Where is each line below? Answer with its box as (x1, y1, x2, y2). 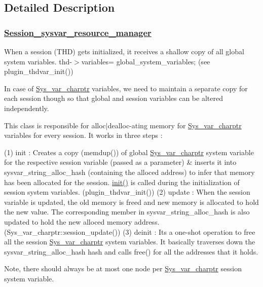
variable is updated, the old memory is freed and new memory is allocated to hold (4, 196, 259, 207)
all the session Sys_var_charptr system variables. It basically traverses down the (4, 236, 255, 247)
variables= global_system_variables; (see (81, 56, 210, 66)
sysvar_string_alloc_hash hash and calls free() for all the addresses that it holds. (4, 246, 258, 257)
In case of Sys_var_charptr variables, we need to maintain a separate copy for (4, 83, 248, 93)
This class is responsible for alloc (4, 120, 106, 130)
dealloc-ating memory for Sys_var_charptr (107, 120, 242, 130)
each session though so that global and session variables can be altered (4, 93, 223, 103)
